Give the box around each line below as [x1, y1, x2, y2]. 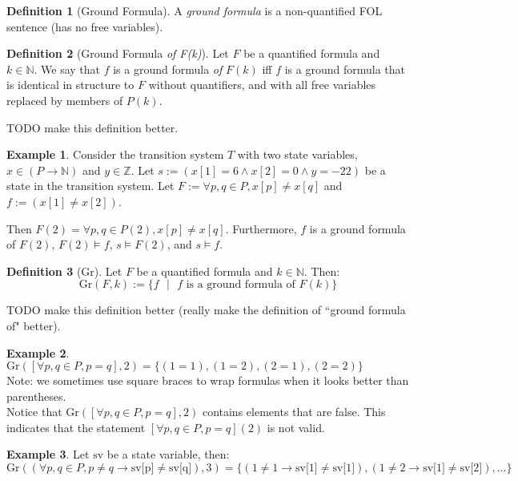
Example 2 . [6, 344, 70, 361]
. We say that [34, 60, 101, 77]
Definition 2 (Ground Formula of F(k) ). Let [6, 45, 229, 62]
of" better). [6, 317, 61, 333]
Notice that [6, 403, 62, 420]
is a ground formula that [284, 60, 405, 77]
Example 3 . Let [6, 446, 90, 463]
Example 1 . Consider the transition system [6, 146, 224, 163]
